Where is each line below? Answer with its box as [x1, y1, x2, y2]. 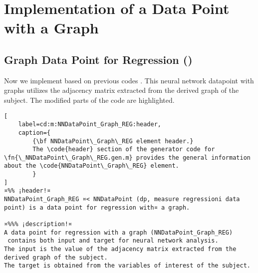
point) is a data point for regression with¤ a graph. [4, 204, 190, 211]
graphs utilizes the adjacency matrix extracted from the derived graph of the [4, 85, 239, 95]
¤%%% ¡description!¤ [4, 221, 72, 228]
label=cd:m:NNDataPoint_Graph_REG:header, [18, 121, 161, 128]
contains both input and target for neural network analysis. [7, 237, 219, 245]
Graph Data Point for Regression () [4, 51, 193, 67]
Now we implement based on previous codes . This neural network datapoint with [4, 75, 254, 85]
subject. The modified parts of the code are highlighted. [4, 94, 175, 105]
